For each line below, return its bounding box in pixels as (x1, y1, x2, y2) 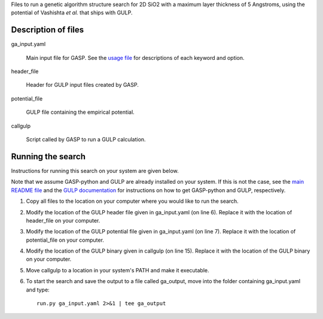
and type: (26, 286, 50, 293)
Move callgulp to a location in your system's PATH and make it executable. (26, 266, 209, 274)
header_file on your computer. (26, 217, 100, 224)
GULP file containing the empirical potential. (26, 108, 135, 116)
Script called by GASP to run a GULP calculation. (26, 136, 146, 143)
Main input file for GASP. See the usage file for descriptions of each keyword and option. (26, 54, 245, 61)
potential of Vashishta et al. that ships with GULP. (11, 9, 133, 16)
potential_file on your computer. (26, 236, 105, 244)
